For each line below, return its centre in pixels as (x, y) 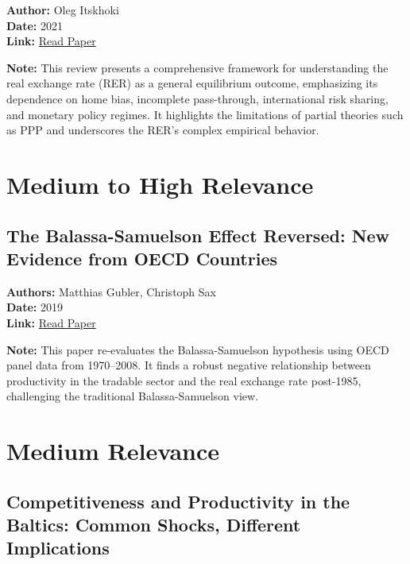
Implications (58, 548)
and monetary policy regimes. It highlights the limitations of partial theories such (205, 114)
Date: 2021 (35, 25)
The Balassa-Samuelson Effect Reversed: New (198, 235)
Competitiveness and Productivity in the (178, 501)
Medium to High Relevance (160, 184)
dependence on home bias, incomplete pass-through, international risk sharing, (197, 98)
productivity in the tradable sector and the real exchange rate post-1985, (184, 380)
